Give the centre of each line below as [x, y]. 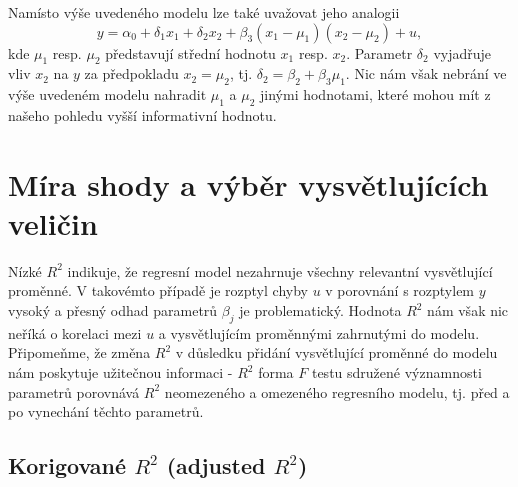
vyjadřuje [462, 52]
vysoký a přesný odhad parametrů [113, 310]
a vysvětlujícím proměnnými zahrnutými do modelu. [319, 332]
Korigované [67, 465]
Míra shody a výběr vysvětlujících [248, 183]
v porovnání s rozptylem [400, 290]
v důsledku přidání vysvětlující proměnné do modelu [336, 352]
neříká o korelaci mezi [75, 332]
